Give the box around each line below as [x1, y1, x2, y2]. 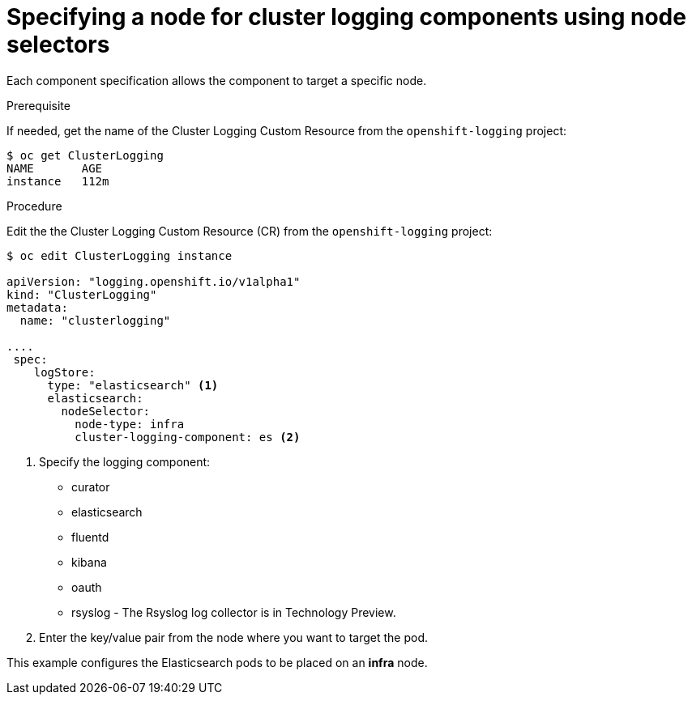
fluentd [71, 529, 109, 544]
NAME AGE [6, 161, 103, 175]
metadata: [6, 300, 68, 314]
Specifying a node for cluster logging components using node [6, 3, 686, 31]
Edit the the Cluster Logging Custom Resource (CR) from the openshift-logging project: [6, 223, 493, 238]
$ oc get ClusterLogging [6, 148, 164, 162]
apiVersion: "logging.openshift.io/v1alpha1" [6, 274, 301, 288]
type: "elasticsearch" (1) [47, 378, 219, 392]
